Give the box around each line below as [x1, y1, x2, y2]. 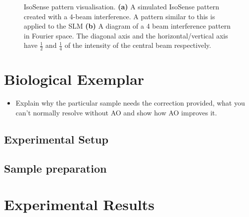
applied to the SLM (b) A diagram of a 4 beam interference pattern [24, 21, 231, 31]
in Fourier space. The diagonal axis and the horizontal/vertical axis [24, 30, 228, 40]
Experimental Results [4, 194, 154, 215]
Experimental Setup [4, 131, 108, 146]
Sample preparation [4, 160, 107, 176]
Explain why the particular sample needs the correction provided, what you [15, 98, 245, 108]
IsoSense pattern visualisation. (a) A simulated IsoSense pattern [24, 1, 219, 11]
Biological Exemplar [4, 69, 145, 89]
